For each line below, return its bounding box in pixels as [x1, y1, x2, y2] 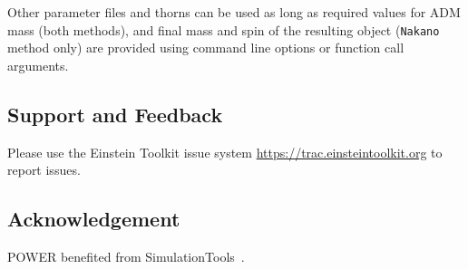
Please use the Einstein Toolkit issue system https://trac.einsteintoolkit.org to [7, 142, 443, 161]
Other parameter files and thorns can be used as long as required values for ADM [7, 3, 461, 21]
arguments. [7, 55, 69, 74]
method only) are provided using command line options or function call [7, 38, 405, 57]
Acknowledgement [7, 205, 180, 233]
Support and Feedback [7, 100, 223, 128]
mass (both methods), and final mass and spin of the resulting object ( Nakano [7, 20, 440, 39]
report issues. [7, 160, 81, 179]
